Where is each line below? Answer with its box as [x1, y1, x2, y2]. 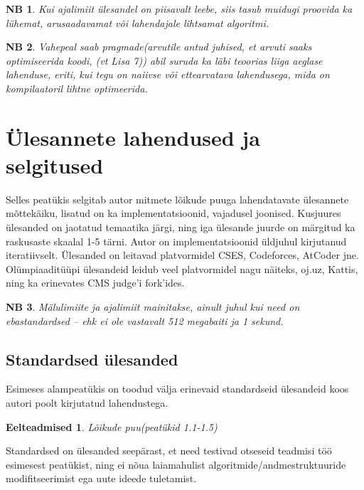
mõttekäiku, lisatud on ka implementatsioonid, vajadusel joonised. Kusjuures [6, 206, 341, 220]
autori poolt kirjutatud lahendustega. [6, 395, 168, 410]
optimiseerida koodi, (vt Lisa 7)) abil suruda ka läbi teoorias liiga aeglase [6, 53, 323, 68]
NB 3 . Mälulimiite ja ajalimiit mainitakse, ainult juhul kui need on [6, 299, 300, 314]
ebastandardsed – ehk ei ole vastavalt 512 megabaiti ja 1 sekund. [6, 313, 284, 328]
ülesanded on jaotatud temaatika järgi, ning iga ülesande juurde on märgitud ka [6, 220, 355, 235]
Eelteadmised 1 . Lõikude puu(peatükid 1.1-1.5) [6, 419, 218, 434]
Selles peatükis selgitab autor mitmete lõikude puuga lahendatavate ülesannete [6, 191, 349, 206]
